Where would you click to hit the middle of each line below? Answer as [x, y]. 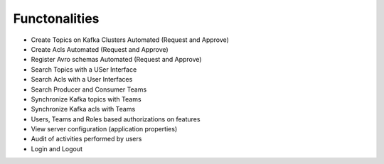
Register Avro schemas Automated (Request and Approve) [116, 60]
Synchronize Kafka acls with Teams [83, 109]
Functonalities [56, 18]
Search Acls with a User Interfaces [82, 80]
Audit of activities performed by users [86, 139]
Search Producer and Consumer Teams [89, 89]
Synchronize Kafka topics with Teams [86, 99]
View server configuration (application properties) [104, 129]
